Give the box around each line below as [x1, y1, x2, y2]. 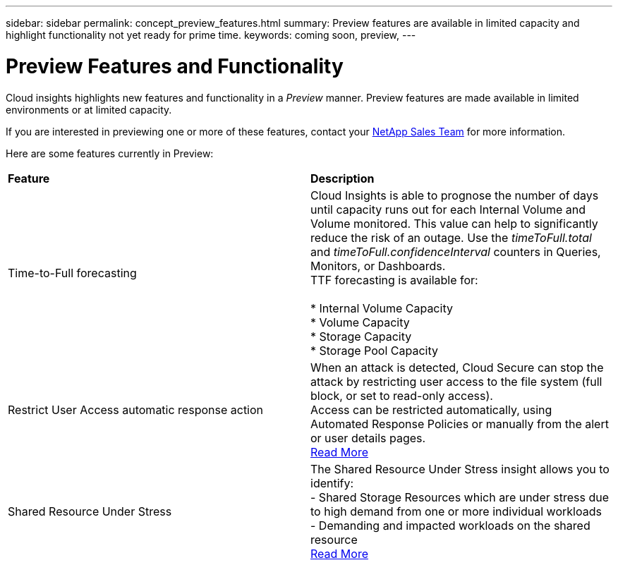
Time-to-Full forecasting [8, 265, 137, 280]
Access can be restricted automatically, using [310, 402, 552, 417]
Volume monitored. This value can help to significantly [310, 216, 598, 231]
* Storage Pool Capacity [310, 343, 438, 358]
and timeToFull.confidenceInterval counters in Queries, [310, 244, 601, 259]
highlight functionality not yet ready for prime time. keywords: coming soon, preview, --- [6, 29, 416, 41]
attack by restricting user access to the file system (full [310, 374, 602, 389]
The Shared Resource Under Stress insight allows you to [310, 461, 610, 476]
